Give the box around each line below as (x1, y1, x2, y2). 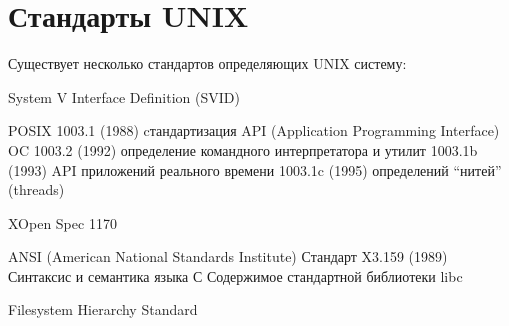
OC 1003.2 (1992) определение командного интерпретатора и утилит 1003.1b (8, 139, 478, 160)
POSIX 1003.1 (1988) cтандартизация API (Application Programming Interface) (8, 120, 500, 141)
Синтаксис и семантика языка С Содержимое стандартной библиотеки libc (8, 265, 463, 286)
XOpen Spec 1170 (8, 212, 117, 233)
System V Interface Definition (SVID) (8, 86, 240, 107)
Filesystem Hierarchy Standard (8, 299, 198, 320)
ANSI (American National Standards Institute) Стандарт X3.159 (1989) (8, 246, 448, 267)
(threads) (8, 179, 65, 200)
